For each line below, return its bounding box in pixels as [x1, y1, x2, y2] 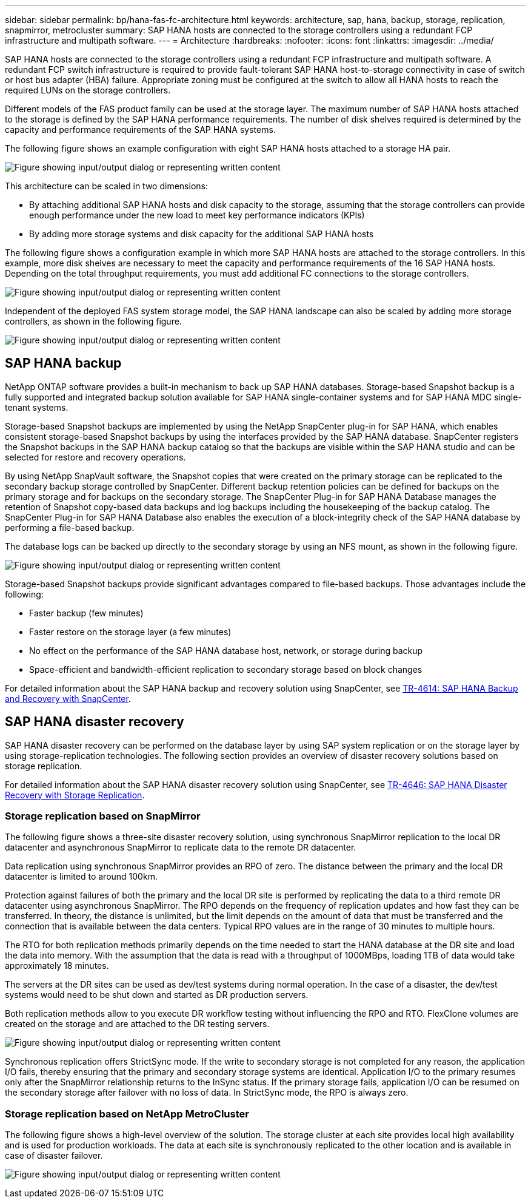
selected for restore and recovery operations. [5, 451, 186, 462]
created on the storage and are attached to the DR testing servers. [5, 1019, 270, 1029]
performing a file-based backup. [5, 522, 135, 533]
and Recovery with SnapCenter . [5, 693, 131, 704]
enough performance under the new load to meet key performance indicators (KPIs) [29, 210, 365, 220]
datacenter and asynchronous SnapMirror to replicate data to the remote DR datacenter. [5, 842, 356, 853]
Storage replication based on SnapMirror [5, 810, 201, 823]
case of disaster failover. [5, 1150, 103, 1161]
